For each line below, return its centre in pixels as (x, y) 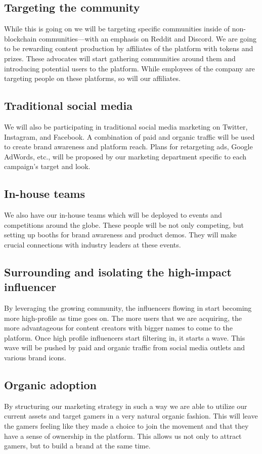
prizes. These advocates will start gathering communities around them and (120, 58)
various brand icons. (35, 358)
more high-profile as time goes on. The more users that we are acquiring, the (123, 318)
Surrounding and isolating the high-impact (118, 272)
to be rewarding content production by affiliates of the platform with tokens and (129, 48)
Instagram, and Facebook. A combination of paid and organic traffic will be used (129, 136)
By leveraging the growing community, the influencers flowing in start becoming (128, 308)
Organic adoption (51, 385)
